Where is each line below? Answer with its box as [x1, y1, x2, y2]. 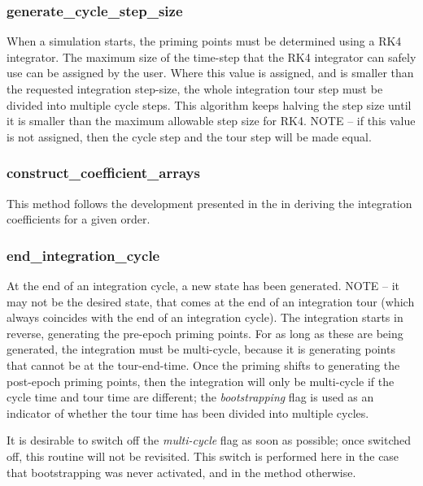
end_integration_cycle [7, 245, 160, 265]
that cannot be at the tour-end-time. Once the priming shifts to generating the [7, 356, 400, 373]
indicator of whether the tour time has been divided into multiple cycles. [7, 404, 369, 421]
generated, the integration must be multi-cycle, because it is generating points [7, 341, 395, 358]
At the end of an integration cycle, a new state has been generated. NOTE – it [7, 277, 399, 293]
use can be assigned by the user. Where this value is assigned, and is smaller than [7, 64, 414, 81]
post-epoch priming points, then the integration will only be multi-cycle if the [7, 372, 395, 389]
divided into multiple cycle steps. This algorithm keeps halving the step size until [7, 96, 412, 113]
